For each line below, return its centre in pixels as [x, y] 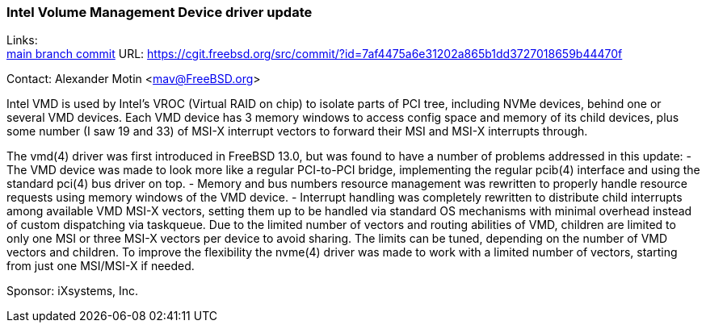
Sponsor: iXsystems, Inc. [73, 291]
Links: [22, 40]
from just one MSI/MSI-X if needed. [101, 266]
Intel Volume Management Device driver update [160, 12]
